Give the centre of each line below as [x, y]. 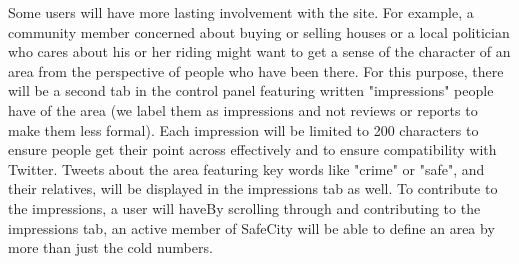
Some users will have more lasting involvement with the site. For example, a [241, 12]
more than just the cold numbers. [110, 247]
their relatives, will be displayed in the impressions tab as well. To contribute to [253, 188]
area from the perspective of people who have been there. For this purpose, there [256, 70]
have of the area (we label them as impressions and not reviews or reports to [243, 109]
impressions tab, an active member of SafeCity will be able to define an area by [251, 227]
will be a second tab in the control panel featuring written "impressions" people [251, 90]
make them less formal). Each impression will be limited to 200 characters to [243, 129]
